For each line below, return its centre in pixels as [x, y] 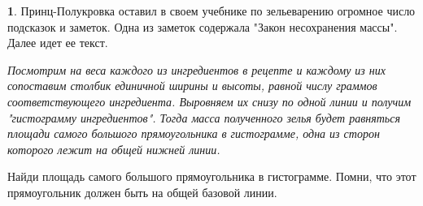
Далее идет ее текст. [58, 43]
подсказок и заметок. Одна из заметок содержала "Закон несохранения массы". [203, 26]
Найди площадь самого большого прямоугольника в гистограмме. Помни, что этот [212, 176]
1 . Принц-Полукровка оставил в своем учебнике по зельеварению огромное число [211, 11]
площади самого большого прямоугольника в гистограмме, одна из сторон [194, 133]
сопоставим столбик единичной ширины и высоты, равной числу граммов [192, 86]
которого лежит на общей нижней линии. [114, 149]
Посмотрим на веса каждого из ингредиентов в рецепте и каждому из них [196, 69]
